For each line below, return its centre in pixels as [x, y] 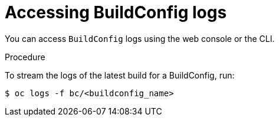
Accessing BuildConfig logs [116, 12]
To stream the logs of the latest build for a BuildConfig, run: [120, 75]
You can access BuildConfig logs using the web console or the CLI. [140, 38]
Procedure [25, 57]
